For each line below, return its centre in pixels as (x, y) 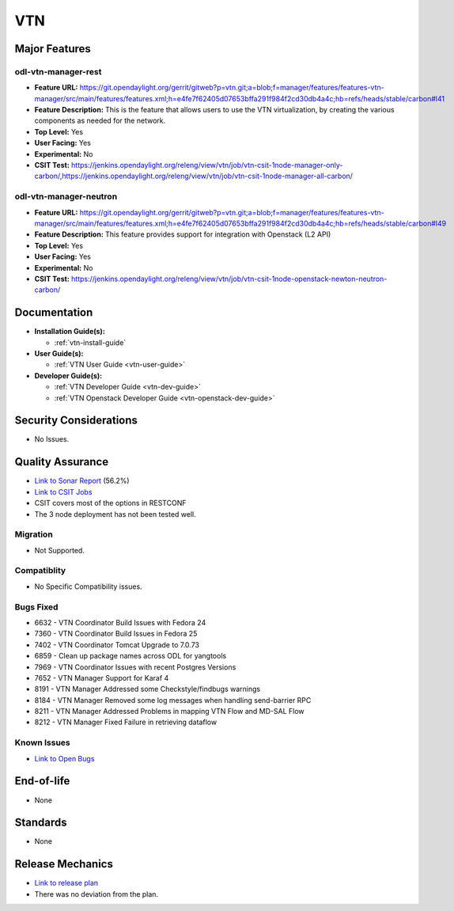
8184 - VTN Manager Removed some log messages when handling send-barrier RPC (173, 700)
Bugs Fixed (36, 607)
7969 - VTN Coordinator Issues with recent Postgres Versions (135, 667)
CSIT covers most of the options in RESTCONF (110, 503)
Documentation (54, 313)
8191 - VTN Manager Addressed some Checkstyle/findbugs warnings (148, 689)
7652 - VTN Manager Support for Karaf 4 (102, 678)
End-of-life (42, 781)
